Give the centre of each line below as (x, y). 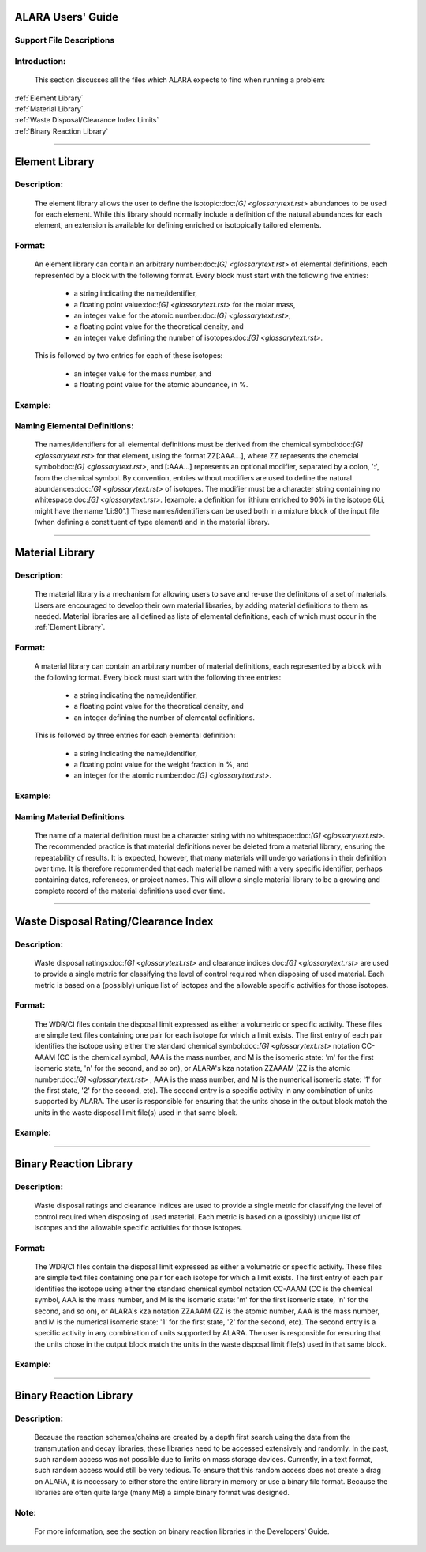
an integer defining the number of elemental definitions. (164, 717)
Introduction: (40, 61)
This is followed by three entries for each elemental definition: (135, 736)
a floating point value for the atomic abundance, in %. (161, 384)
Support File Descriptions (65, 40)
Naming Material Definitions (70, 816)
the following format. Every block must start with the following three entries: (158, 677)
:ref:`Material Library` (49, 109)
